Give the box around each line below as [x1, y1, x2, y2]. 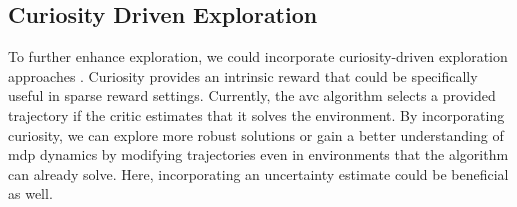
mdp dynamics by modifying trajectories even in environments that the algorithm [8, 144, 509, 165]
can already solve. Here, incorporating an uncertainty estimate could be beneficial [8, 163, 509, 184]
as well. [8, 183, 53, 204]
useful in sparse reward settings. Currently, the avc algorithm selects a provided [8, 85, 496, 106]
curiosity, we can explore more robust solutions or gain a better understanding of [8, 124, 504, 145]
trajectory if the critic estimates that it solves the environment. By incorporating [8, 104, 505, 125]
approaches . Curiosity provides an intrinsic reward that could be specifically [8, 65, 478, 86]
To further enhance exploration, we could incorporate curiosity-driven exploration [8, 46, 508, 67]
